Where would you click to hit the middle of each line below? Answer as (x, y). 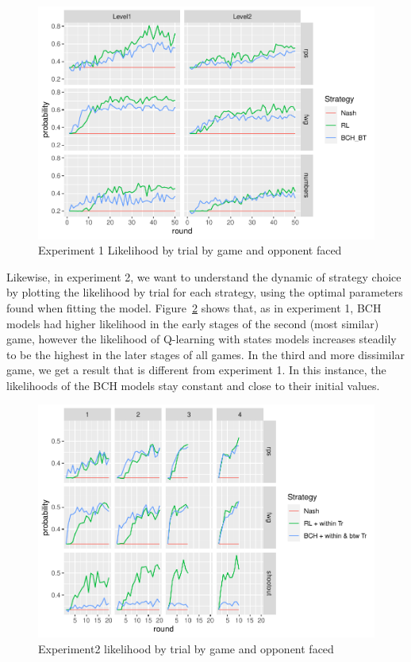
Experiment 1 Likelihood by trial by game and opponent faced (190, 250)
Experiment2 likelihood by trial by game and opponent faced (186, 648)
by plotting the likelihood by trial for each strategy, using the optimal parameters (205, 292)
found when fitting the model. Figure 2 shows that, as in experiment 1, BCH (194, 307)
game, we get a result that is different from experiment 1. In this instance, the (196, 370)
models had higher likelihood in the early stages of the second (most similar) (193, 323)
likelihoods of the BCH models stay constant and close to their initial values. (193, 385)
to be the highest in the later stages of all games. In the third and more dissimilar (205, 354)
